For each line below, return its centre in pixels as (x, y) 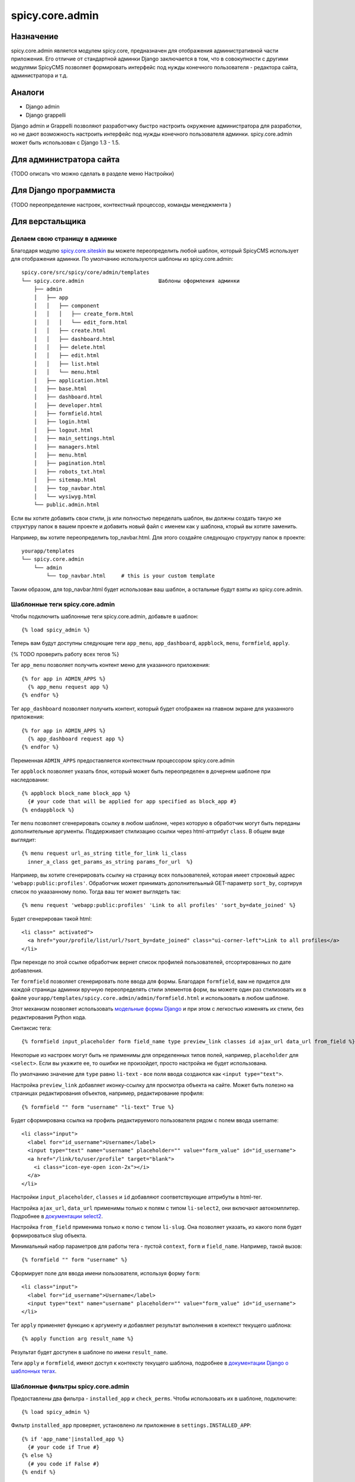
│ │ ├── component (67, 306)
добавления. (27, 970)
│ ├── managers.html (67, 447)
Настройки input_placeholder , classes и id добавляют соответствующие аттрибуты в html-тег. (137, 1197)
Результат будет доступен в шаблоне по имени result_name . (89, 1352)
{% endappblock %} (48, 810)
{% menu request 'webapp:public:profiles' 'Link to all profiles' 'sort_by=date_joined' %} (159, 905)
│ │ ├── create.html (70, 331)
